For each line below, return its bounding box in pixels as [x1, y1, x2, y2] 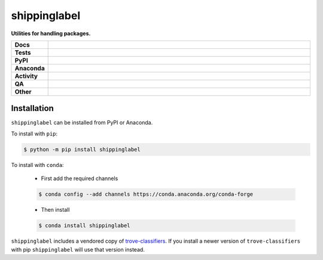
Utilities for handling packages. [11, 30, 91, 37]
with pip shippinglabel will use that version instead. [11, 246, 145, 253]
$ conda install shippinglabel [38, 222, 131, 229]
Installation [11, 103, 54, 113]
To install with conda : [11, 161, 64, 168]
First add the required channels [41, 175, 118, 182]
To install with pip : [11, 130, 58, 137]
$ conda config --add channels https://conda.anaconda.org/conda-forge [38, 191, 254, 198]
